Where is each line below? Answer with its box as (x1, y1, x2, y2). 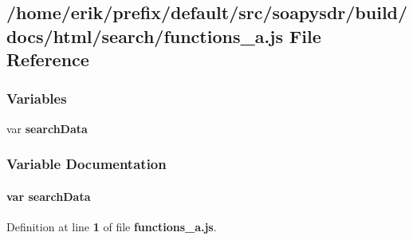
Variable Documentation (6, 154, 167, 174)
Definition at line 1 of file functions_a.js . (6, 218, 217, 235)
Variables (6, 89, 67, 108)
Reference (6, 47, 89, 72)
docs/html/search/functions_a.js (6, 23, 284, 48)
